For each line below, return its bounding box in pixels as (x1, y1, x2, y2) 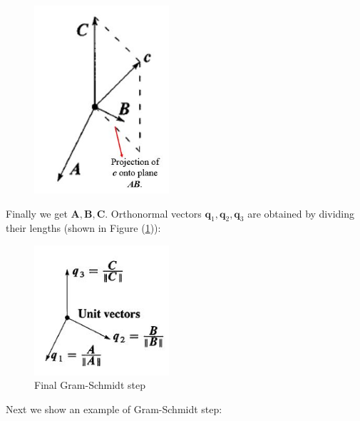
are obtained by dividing (247, 206, 355, 220)
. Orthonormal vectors (105, 206, 202, 220)
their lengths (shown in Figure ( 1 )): (6, 220, 161, 235)
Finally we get (6, 206, 68, 220)
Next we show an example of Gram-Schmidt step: (6, 401, 222, 416)
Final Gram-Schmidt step (34, 377, 145, 392)
